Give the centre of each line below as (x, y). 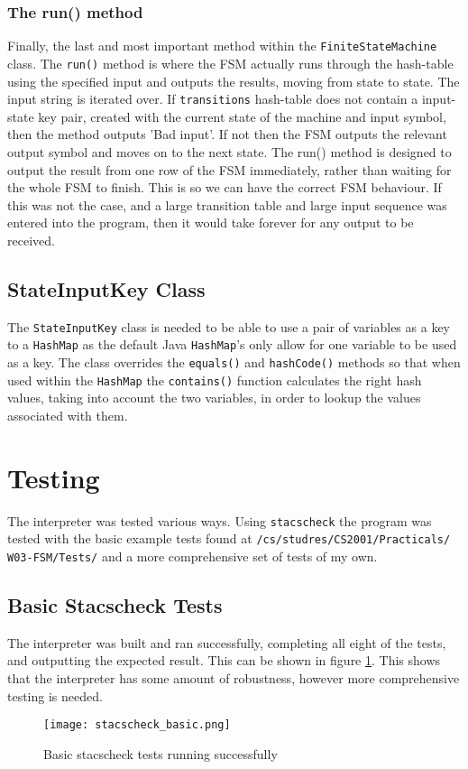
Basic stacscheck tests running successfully (161, 753)
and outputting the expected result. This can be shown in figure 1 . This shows (224, 660)
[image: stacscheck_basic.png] (137, 725)
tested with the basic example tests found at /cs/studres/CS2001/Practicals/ (229, 538)
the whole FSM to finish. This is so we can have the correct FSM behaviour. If (225, 187)
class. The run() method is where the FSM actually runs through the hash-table (230, 63)
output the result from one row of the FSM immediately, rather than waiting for (229, 169)
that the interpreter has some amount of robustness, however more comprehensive (234, 678)
